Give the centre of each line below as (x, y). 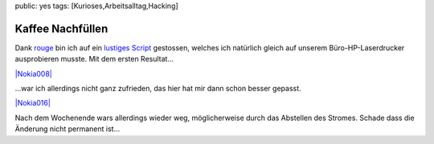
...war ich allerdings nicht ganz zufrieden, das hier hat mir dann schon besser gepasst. (158, 89)
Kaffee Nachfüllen (61, 28)
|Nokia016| (33, 103)
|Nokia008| (33, 74)
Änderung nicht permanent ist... (68, 129)
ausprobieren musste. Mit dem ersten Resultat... (94, 59)
